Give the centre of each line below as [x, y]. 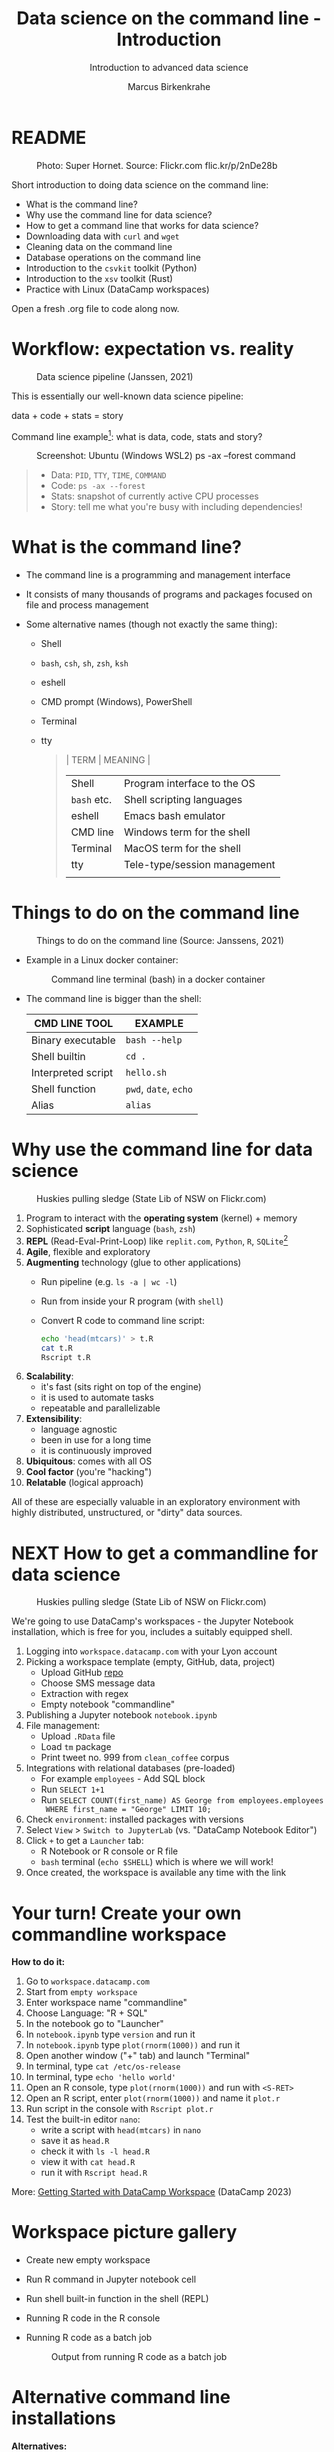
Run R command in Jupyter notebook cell [111, 2279]
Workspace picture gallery [124, 2232]
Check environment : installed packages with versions [134, 1819]
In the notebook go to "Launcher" [94, 2024]
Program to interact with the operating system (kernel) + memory [161, 1218]
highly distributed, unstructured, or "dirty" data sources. [127, 1513]
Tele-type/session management [199, 865]
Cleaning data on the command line [99, 246]
